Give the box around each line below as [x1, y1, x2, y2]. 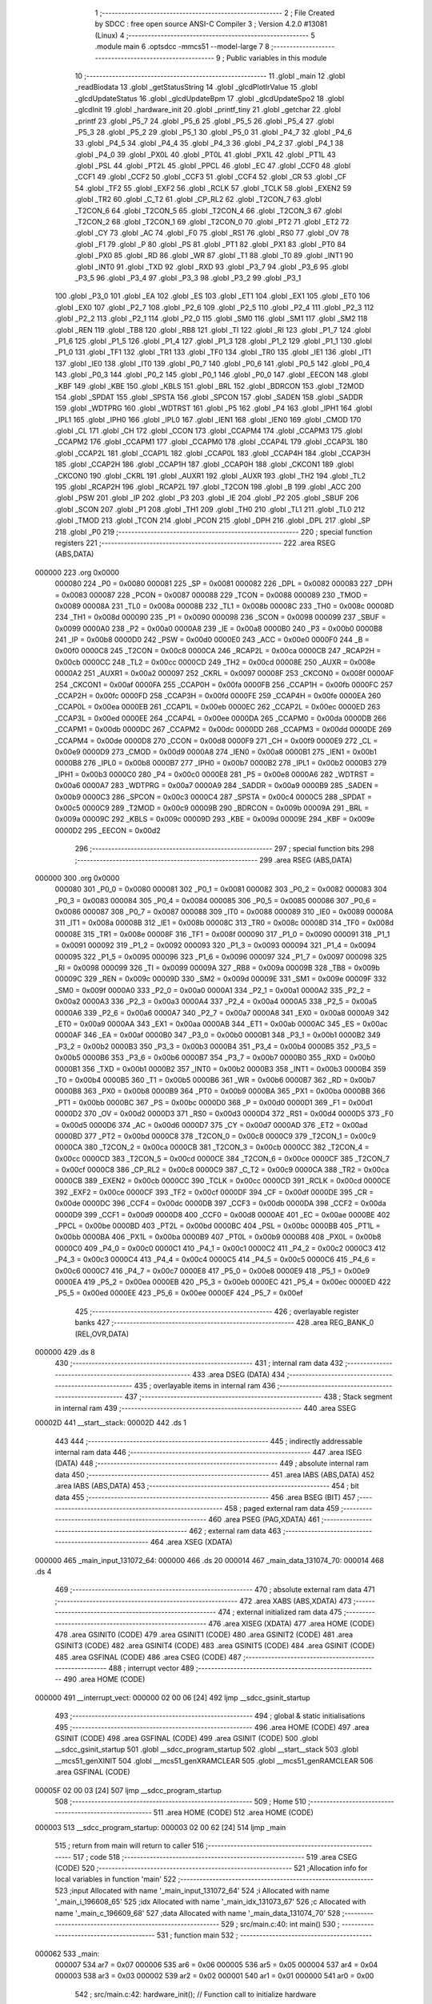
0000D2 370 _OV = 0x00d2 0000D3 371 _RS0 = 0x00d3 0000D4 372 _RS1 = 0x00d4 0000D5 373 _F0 [54, 1109, 394, 1118]
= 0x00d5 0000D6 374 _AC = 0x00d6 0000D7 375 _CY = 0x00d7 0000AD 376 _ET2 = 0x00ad [54, 1120, 368, 1129]
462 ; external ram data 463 [188, 1525, 282, 1535]
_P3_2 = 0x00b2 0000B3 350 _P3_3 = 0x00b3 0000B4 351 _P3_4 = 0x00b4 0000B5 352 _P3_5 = [54, 1041, 378, 1051]
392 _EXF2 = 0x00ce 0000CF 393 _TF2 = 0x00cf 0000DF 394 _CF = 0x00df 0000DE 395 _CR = [54, 1187, 374, 1197]
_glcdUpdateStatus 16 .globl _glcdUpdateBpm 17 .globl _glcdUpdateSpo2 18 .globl [74, 93, 345, 103]
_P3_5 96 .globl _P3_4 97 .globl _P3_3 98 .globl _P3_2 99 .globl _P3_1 [74, 273, 302, 282]
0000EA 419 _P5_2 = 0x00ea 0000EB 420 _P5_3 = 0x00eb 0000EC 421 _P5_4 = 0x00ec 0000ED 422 [54, 1277, 391, 1287]
